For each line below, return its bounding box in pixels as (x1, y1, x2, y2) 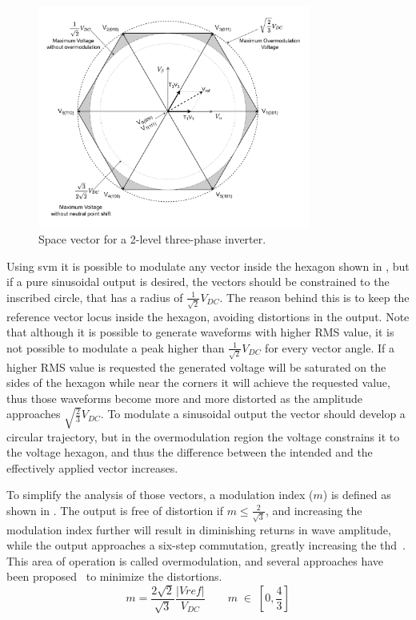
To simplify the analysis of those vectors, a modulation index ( (6, 486, 314, 503)
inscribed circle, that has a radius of (6, 288, 183, 305)
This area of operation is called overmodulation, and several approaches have (6, 552, 384, 569)
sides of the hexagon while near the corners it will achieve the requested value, (6, 374, 390, 391)
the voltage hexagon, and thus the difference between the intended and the (6, 444, 373, 461)
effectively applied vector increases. (6, 459, 178, 476)
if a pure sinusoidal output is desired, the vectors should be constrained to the (6, 273, 390, 290)
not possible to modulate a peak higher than (6, 339, 225, 356)
